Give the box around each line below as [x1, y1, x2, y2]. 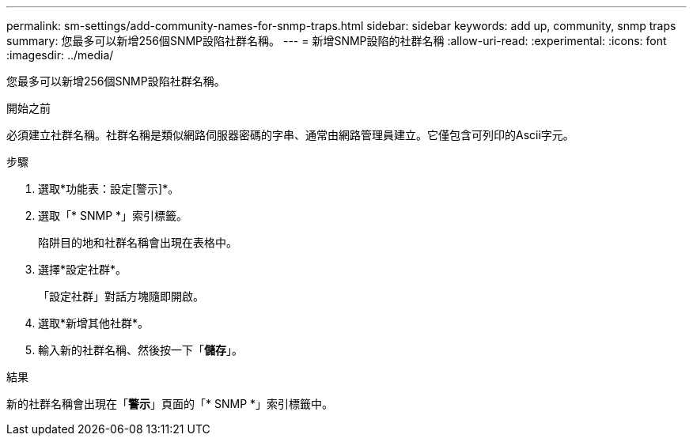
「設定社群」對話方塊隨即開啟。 [38, 289, 204, 303]
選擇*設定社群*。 [38, 263, 127, 276]
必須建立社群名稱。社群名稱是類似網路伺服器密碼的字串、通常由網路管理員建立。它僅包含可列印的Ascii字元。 [6, 128, 574, 142]
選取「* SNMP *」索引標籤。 [38, 209, 188, 222]
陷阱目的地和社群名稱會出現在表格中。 [38, 236, 237, 249]
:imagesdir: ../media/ [6, 48, 114, 62]
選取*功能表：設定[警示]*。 [38, 182, 180, 195]
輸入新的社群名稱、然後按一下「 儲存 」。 [38, 343, 243, 357]
